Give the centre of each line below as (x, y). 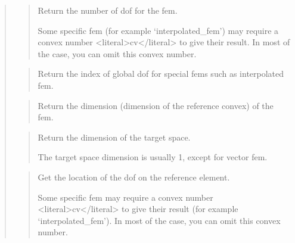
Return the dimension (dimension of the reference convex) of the (156, 105)
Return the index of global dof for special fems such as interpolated (161, 74)
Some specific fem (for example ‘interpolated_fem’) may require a (158, 30)
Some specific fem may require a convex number (125, 197)
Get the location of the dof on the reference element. (134, 177)
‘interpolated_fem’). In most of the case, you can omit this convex (159, 220)
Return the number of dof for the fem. (108, 10)
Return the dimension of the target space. (114, 137)
